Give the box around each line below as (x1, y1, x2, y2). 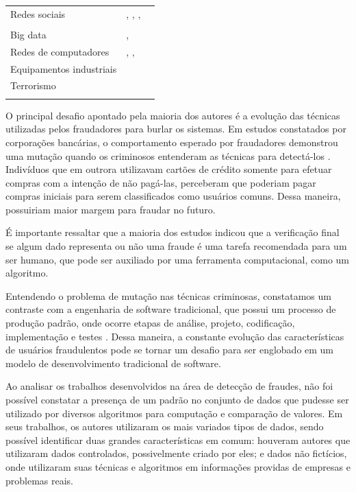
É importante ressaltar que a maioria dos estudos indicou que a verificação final (5, 225, 340, 239)
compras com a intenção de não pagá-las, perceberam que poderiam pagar (5, 175, 316, 189)
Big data (10, 27, 47, 41)
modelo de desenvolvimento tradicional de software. (5, 355, 221, 370)
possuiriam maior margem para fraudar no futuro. (5, 202, 216, 216)
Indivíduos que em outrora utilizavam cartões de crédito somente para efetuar (5, 162, 332, 176)
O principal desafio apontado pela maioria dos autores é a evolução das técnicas (5, 108, 340, 122)
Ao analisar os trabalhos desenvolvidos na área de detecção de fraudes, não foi (5, 379, 333, 393)
